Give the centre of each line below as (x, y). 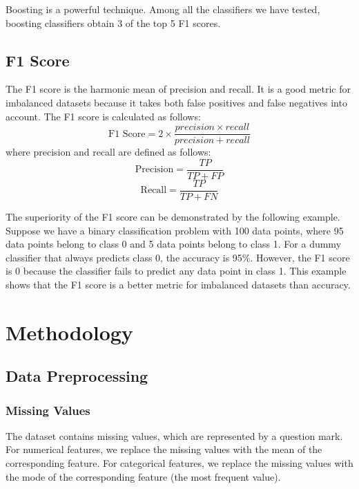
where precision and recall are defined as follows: (108, 152)
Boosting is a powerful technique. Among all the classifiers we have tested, (163, 9)
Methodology (69, 332)
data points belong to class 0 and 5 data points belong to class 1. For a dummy (174, 244)
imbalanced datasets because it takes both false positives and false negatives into (176, 102)
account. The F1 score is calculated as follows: (103, 116)
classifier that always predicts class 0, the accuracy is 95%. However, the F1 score (178, 257)
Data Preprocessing (77, 376)
